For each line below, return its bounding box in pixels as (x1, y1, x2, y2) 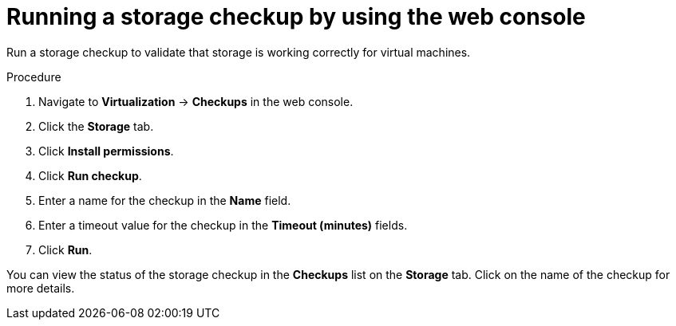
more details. (6, 281, 75, 295)
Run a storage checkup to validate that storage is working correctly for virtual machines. (6, 45, 471, 59)
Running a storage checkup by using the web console (6, 3, 586, 30)
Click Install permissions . (38, 143, 174, 158)
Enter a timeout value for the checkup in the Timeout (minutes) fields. (38, 218, 408, 232)
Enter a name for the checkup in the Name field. (38, 193, 291, 207)
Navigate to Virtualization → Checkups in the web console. (38, 94, 354, 108)
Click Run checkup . (38, 168, 142, 183)
